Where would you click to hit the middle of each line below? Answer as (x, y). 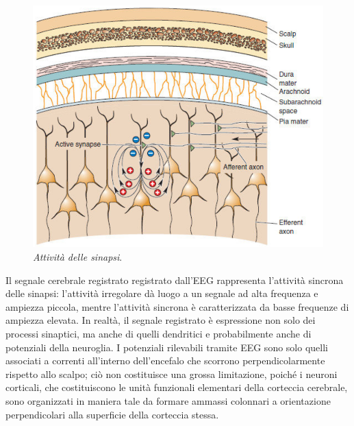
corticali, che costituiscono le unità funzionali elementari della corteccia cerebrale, (177, 387)
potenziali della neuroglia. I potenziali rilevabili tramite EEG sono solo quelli (167, 347)
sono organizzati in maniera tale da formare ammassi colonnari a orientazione (168, 401)
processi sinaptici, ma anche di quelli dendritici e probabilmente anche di (159, 334)
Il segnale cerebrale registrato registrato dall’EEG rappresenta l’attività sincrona (175, 280)
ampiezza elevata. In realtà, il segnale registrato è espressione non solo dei (161, 320)
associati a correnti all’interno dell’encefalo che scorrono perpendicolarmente (165, 360)
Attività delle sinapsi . (78, 257)
